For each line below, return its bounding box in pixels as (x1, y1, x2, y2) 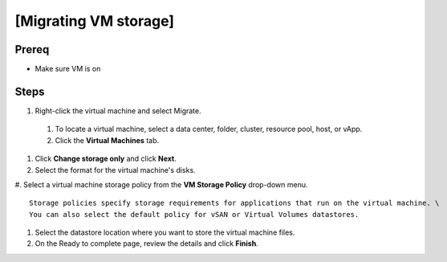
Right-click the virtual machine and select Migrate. (35, 105, 201, 116)
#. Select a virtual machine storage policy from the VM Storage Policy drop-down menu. (14, 179, 308, 189)
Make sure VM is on (35, 64, 101, 74)
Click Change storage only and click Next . (35, 154, 177, 164)
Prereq (14, 43, 50, 56)
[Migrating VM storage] (14, 12, 175, 30)
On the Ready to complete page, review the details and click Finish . (35, 239, 258, 248)
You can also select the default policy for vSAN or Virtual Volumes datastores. (29, 210, 360, 219)
